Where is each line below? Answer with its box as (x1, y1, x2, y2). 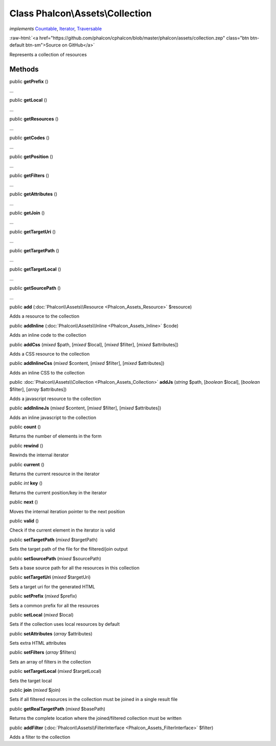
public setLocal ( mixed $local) (9, 611, 74, 618)
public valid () (9, 517, 39, 524)
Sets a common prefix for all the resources (9, 602, 99, 608)
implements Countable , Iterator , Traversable (9, 26, 102, 32)
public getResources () (9, 116, 59, 122)
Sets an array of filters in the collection (9, 659, 91, 665)
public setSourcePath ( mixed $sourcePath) (9, 555, 102, 561)
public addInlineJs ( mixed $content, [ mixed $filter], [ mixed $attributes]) (9, 405, 162, 411)
